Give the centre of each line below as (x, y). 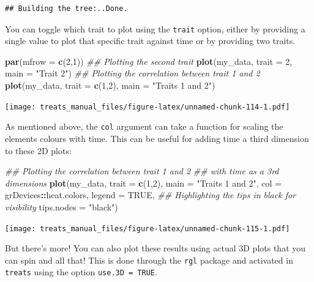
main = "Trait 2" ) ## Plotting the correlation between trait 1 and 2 (133, 73)
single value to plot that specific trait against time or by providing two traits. (150, 41)
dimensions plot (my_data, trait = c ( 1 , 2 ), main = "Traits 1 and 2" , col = (143, 183)
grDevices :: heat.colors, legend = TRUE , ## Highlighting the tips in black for (150, 195)
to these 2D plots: (38, 150)
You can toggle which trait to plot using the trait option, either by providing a (155, 28)
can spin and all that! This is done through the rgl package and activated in (149, 260)
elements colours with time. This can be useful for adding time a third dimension (157, 138)
